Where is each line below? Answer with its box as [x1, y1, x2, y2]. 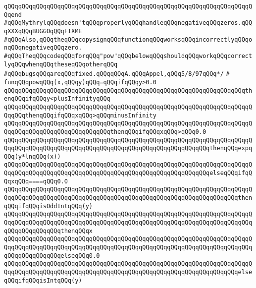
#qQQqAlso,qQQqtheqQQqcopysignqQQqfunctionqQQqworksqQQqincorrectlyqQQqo [4, 36, 253, 43]
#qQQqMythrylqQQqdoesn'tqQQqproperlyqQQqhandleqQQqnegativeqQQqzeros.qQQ [4, 19, 253, 27]
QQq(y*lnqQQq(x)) [4, 153, 61, 160]
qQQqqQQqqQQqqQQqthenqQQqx [4, 227, 93, 234]
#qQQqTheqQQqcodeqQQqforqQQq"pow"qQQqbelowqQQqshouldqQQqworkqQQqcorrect [4, 52, 253, 59]
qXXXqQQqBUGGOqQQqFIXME [4, 27, 82, 35]
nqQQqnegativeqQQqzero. [4, 44, 82, 52]
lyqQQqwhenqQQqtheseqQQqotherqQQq [4, 60, 118, 68]
